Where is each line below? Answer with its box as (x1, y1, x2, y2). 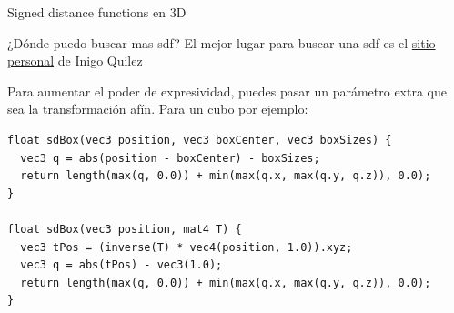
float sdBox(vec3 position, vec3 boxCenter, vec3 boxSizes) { (7, 133, 392, 146)
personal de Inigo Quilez (7, 51, 143, 70)
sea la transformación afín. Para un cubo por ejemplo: (7, 99, 308, 118)
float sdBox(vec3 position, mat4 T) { (7, 222, 242, 236)
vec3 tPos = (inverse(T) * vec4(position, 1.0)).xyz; (20, 240, 353, 254)
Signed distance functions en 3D (7, 3, 187, 21)
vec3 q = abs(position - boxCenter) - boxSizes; (20, 151, 320, 165)
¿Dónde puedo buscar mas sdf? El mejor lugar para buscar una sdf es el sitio (7, 33, 436, 52)
